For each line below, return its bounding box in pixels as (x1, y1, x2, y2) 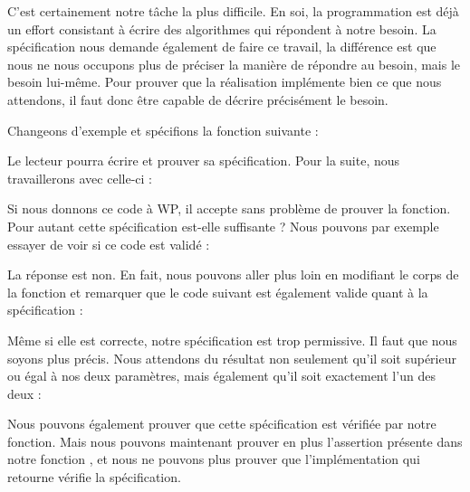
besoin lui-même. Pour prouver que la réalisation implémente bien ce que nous (7, 72, 442, 91)
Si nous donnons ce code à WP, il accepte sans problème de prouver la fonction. (7, 199, 451, 218)
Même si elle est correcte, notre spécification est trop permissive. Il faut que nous (7, 330, 457, 349)
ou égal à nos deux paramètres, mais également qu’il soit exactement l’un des (7, 366, 436, 385)
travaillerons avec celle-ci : (7, 168, 152, 187)
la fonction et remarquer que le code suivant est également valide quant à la (7, 282, 428, 301)
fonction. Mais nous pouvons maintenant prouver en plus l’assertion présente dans (7, 431, 463, 450)
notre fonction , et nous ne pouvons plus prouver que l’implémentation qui (7, 449, 420, 468)
